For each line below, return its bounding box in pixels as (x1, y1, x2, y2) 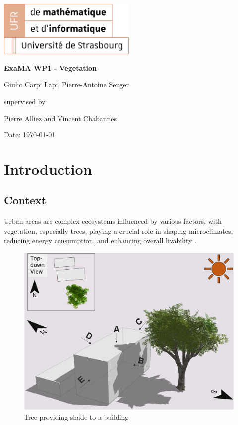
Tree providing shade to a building (24, 412, 129, 422)
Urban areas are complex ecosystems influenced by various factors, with (4, 216, 222, 226)
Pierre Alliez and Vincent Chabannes (4, 113, 117, 123)
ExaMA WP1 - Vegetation (4, 62, 97, 73)
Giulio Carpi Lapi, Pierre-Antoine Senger (4, 79, 129, 90)
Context (4, 192, 46, 208)
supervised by (4, 96, 46, 106)
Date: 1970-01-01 (4, 129, 56, 140)
